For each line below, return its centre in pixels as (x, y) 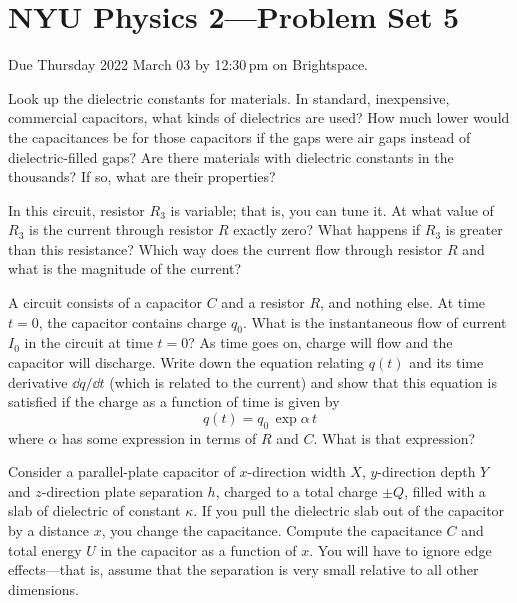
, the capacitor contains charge (132, 321)
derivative (38, 381)
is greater (474, 229)
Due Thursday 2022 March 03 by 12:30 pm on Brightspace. (188, 64)
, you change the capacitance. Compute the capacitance (271, 530)
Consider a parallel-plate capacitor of (121, 471)
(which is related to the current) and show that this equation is (303, 381)
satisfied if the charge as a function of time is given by (174, 401)
